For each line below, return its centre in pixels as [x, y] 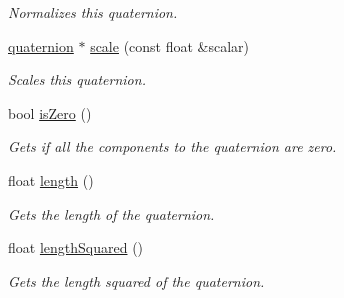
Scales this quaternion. [77, 79]
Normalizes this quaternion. [93, 12]
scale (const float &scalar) [170, 45]
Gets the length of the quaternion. [111, 213]
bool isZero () [50, 112]
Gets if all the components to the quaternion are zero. [172, 146]
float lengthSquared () [76, 247]
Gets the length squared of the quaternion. [136, 280]
